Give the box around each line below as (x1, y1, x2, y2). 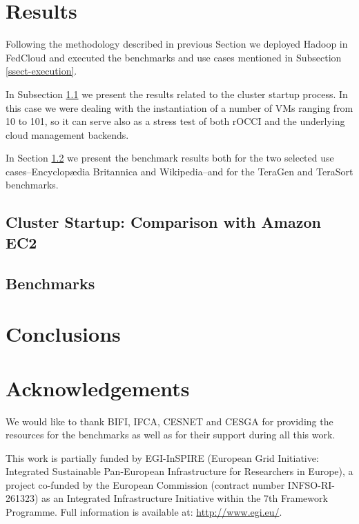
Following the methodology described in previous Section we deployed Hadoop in (6, 37, 348, 51)
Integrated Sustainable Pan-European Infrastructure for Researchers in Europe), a (6, 464, 353, 478)
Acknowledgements (6, 373, 190, 402)
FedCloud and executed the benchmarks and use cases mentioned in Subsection (6, 50, 342, 64)
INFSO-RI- (287, 477, 335, 492)
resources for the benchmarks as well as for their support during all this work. (6, 427, 336, 442)
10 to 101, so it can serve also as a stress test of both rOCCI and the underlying (6, 114, 345, 128)
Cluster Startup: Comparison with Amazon (6, 211, 321, 233)
